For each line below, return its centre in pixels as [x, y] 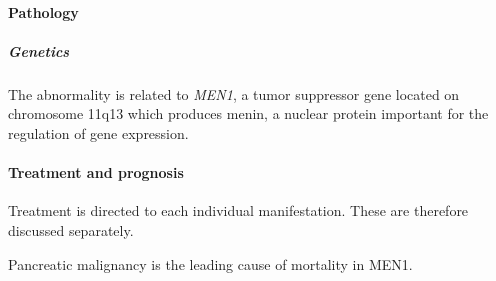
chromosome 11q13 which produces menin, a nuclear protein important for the [248, 113]
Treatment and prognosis [96, 172]
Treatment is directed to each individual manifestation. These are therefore [238, 210]
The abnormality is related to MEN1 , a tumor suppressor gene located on [234, 93]
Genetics [39, 50]
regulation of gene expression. [98, 132]
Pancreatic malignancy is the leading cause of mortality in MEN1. [210, 263]
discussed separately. [71, 229]
